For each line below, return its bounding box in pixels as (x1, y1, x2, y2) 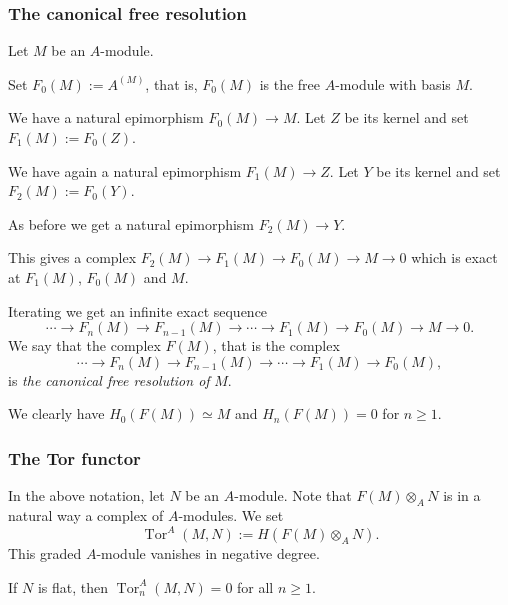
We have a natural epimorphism (8, 107, 204, 128)
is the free (259, 73, 321, 94)
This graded (8, 543, 82, 564)
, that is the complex (212, 335, 340, 356)
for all (237, 576, 274, 597)
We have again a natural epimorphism (8, 160, 242, 181)
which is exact (411, 247, 498, 268)
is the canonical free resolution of (8, 369, 210, 390)
